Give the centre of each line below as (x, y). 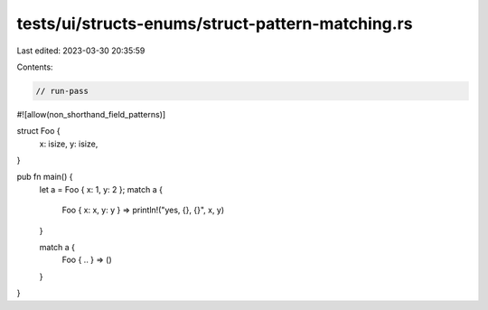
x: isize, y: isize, (69, 144)
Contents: (35, 67)
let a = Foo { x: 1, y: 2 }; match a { (101, 189)
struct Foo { (38, 131)
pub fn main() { (45, 177)
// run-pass (62, 91)
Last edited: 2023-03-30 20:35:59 (81, 51)
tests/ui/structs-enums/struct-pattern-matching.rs (215, 23)
